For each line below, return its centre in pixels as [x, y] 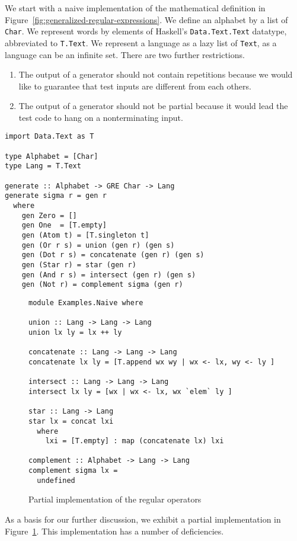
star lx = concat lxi [71, 421]
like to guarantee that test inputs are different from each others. [135, 86]
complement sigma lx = [73, 471]
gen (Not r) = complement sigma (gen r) [102, 285]
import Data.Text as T [49, 137]
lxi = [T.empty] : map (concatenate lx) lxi [135, 441]
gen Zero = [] [49, 215]
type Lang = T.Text [43, 166]
